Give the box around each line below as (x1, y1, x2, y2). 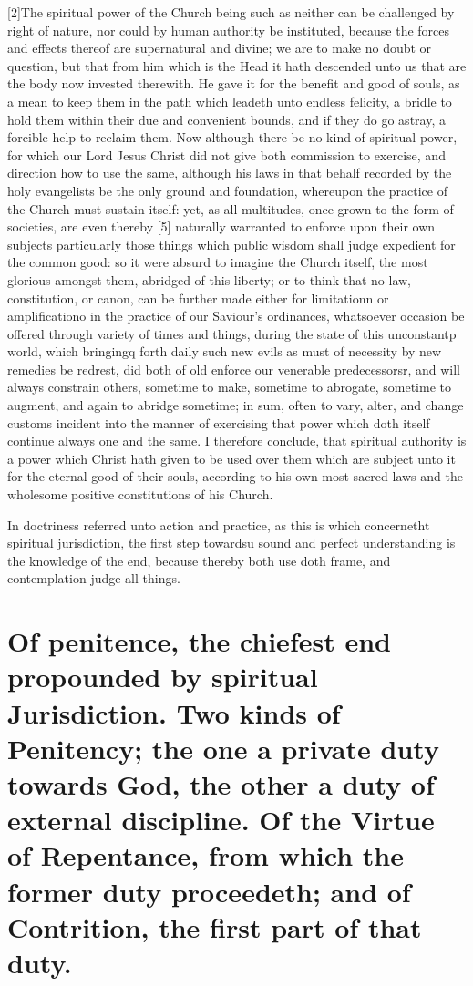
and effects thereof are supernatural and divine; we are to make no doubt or (7, 38, 432, 57)
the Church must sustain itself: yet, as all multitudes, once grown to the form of (7, 199, 454, 218)
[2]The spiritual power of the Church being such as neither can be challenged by (7, 3, 455, 21)
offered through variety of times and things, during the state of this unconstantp (7, 324, 457, 343)
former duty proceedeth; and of (7, 872, 411, 909)
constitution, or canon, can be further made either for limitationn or (7, 288, 389, 307)
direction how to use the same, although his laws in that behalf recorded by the (7, 163, 452, 182)
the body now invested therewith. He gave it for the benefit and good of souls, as (7, 74, 460, 93)
